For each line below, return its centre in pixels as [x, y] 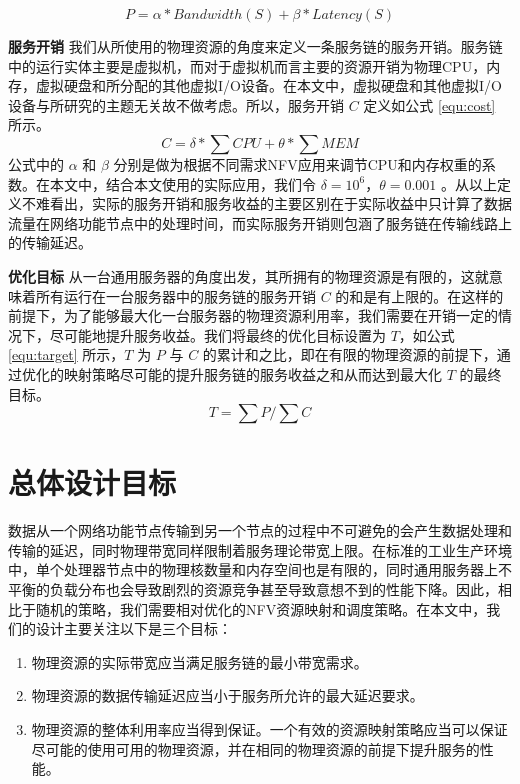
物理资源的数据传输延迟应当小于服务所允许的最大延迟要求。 [227, 695]
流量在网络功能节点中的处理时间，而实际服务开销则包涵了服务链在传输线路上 [260, 222]
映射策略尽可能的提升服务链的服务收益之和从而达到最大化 [252, 373]
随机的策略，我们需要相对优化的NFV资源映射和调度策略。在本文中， [261, 608]
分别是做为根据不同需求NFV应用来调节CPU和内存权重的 [297, 163]
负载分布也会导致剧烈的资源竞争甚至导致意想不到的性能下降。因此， [273, 589]
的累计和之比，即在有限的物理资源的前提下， [349, 354]
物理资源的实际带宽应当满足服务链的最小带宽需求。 [199, 661]
